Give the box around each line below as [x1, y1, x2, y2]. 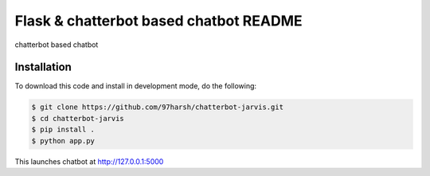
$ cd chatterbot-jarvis [31, 114, 125, 123]
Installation [14, 61, 72, 74]
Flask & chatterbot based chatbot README [14, 12, 303, 29]
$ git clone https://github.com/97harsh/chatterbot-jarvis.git [31, 103, 284, 111]
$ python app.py [31, 136, 96, 145]
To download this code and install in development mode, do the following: [14, 81, 257, 91]
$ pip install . [31, 125, 96, 135]
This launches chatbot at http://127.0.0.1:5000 [14, 156, 164, 166]
